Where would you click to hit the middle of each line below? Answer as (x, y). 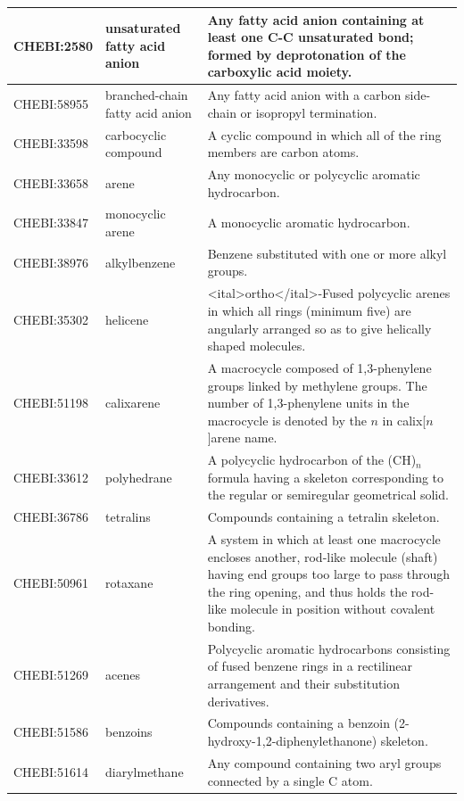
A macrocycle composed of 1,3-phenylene (319, 367)
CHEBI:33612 (51, 477)
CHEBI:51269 (51, 675)
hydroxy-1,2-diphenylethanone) (292, 741)
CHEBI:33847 (51, 223)
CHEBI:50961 (51, 583)
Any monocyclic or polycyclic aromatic (314, 174)
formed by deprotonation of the (307, 54)
